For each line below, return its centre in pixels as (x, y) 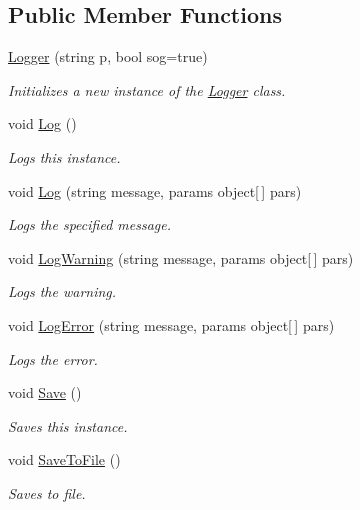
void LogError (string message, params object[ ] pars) (171, 324)
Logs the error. (53, 358)
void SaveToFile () (64, 459)
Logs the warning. (62, 291)
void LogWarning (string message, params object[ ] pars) (181, 257)
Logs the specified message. (90, 224)
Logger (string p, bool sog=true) (108, 56)
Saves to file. (47, 492)
